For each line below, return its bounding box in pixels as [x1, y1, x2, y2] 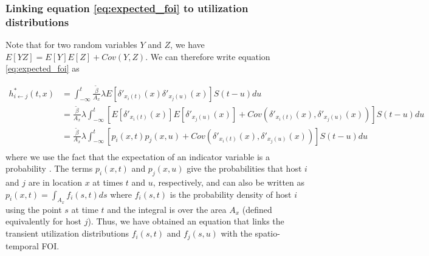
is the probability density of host [170, 187, 292, 200]
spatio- [255, 227, 280, 240]
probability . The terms [5, 162, 93, 175]
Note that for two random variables [5, 38, 137, 51]
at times [92, 176, 123, 189]
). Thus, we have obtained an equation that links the [88, 215, 284, 227]
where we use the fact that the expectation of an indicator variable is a [5, 150, 270, 163]
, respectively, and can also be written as [153, 176, 305, 189]
